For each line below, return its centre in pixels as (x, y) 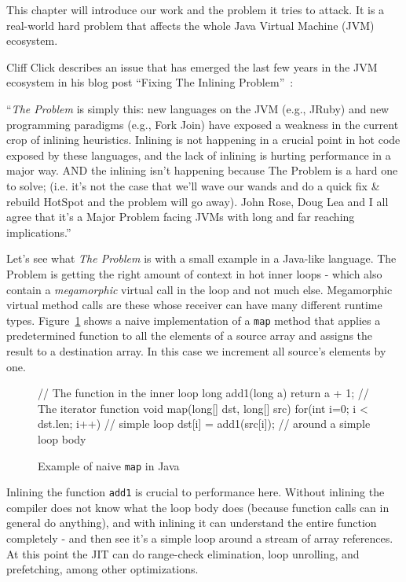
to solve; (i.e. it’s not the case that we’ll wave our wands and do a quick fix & (193, 185)
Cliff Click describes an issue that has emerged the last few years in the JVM (192, 66)
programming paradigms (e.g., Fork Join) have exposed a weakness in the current (203, 124)
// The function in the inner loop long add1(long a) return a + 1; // (203, 393)
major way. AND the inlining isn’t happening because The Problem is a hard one (202, 170)
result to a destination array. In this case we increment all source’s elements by (196, 350)
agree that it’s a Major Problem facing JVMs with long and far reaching (181, 217)
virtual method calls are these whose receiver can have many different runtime (194, 305)
